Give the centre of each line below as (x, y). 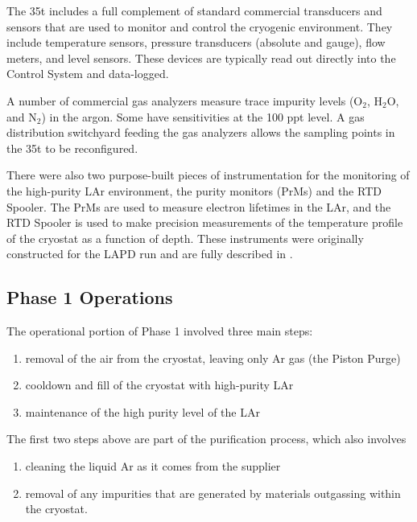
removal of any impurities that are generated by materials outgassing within (213, 493)
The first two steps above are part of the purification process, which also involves (206, 439)
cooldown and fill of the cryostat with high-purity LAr (159, 385)
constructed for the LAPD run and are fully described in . (150, 254)
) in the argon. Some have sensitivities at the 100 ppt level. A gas (203, 116)
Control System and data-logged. (88, 74)
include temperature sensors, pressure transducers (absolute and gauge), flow (196, 42)
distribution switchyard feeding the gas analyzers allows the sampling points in (201, 132)
